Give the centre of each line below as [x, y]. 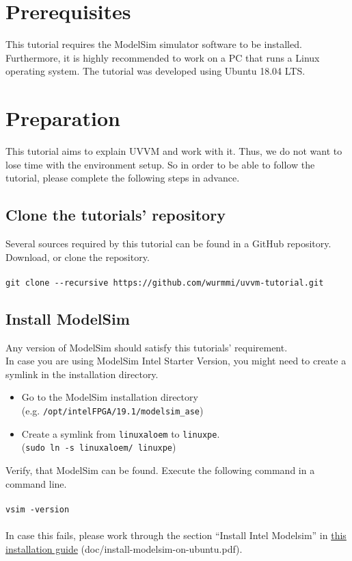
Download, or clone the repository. [78, 257]
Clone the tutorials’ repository [116, 215]
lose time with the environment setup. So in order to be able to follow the [160, 164]
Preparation [63, 118]
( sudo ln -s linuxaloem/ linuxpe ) [99, 447]
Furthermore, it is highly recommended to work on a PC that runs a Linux [163, 57]
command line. [36, 483]
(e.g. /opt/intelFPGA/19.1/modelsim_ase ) [112, 411]
